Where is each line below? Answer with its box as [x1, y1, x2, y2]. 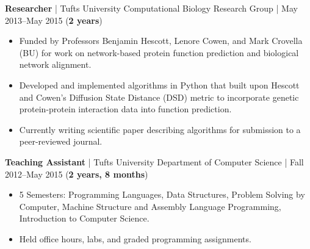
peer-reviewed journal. [19, 135, 103, 148]
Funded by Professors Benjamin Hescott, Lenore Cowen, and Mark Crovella [19, 34, 303, 47]
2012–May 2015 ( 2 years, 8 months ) [5, 167, 148, 180]
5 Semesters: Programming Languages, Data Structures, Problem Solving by [19, 188, 305, 201]
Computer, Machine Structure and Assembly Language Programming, [19, 200, 281, 212]
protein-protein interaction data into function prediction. [19, 103, 232, 115]
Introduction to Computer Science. [19, 212, 150, 225]
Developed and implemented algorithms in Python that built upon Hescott [19, 78, 300, 91]
